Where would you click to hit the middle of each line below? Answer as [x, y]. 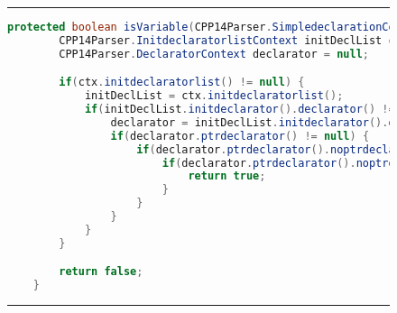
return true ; [227, 176]
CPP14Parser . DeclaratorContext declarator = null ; [214, 54]
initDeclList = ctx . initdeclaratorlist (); [214, 96]
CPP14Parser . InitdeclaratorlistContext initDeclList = [227, 40]
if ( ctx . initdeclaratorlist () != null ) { [182, 83]
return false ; [101, 272]
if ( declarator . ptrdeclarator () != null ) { [240, 136]
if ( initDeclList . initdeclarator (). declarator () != [240, 110]
